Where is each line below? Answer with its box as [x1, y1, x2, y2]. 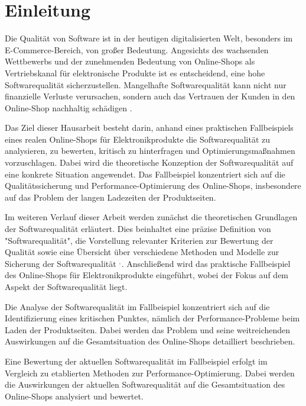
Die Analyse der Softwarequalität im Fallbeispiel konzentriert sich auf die [5, 300, 270, 312]
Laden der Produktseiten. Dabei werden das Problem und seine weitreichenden [5, 323, 291, 336]
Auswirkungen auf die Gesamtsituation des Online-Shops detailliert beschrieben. [5, 335, 295, 347]
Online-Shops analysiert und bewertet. [5, 389, 144, 402]
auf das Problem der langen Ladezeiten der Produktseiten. [5, 191, 216, 203]
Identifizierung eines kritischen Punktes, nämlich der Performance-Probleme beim [5, 312, 300, 324]
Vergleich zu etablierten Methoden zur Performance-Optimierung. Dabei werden [5, 366, 295, 379]
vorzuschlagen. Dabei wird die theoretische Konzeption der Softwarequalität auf [5, 156, 294, 169]
